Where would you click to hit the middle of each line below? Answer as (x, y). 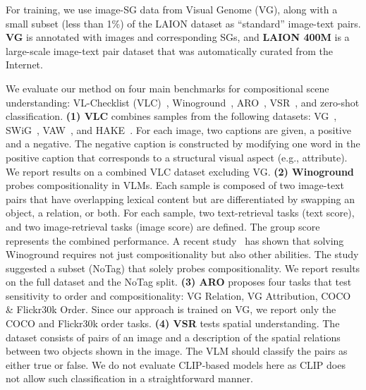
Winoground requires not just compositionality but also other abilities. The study (182, 254)
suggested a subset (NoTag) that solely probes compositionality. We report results (183, 268)
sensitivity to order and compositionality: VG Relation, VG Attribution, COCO (178, 295)
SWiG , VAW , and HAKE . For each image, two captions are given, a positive (178, 129)
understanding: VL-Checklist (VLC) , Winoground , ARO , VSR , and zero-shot (183, 102)
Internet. (24, 65)
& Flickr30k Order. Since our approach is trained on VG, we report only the (171, 309)
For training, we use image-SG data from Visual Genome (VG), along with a (172, 9)
